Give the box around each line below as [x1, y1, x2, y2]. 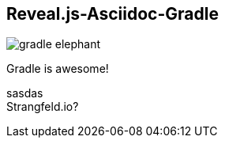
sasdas [6, 86, 43, 100]
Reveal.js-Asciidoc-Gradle [6, 4, 219, 24]
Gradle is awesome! [6, 62, 109, 76]
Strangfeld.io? [6, 100, 79, 114]
